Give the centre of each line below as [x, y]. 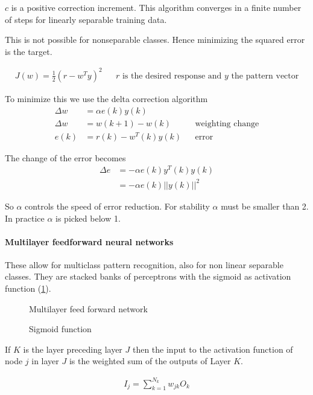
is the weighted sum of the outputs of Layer [150, 361]
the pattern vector [265, 76]
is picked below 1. [88, 218]
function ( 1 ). [28, 288]
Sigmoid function [60, 329]
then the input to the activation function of [213, 349]
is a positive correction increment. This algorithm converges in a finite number [156, 7]
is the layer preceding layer [73, 349]
